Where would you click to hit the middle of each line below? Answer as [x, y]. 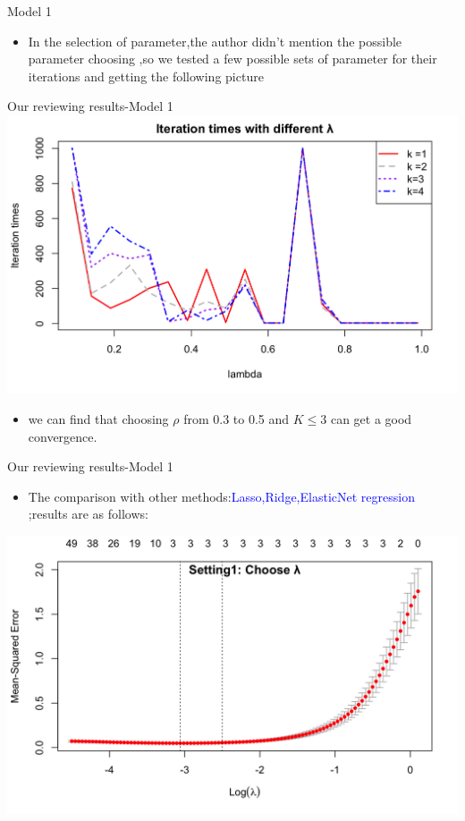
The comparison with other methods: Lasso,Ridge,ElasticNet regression [221, 496]
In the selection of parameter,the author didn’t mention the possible [215, 41]
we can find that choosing [98, 418]
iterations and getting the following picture [146, 76]
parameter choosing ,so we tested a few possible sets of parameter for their [232, 59]
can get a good [371, 418]
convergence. [63, 436]
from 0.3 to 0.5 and [237, 418]
